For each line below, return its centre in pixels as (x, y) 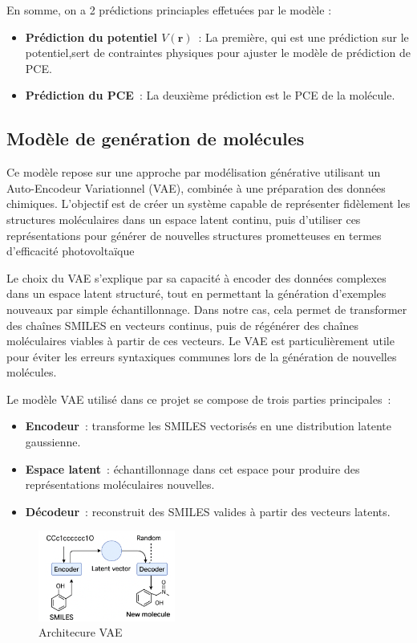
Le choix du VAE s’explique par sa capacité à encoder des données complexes (196, 277)
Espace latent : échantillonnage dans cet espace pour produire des (192, 468)
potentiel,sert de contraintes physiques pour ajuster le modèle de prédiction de (218, 53)
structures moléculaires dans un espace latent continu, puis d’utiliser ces (184, 219)
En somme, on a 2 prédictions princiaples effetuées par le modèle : (169, 10)
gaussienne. (53, 442)
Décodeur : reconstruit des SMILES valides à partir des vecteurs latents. (208, 511)
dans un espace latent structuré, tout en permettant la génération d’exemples (196, 293)
